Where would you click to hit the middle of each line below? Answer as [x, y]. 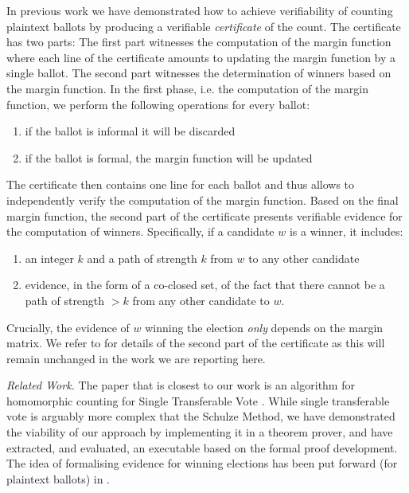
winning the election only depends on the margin [264, 327]
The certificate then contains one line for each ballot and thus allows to [181, 184]
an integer [49, 258]
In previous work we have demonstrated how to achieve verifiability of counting [200, 10]
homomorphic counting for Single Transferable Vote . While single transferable [198, 400]
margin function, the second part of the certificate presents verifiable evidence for [204, 215]
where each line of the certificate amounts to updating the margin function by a [201, 57]
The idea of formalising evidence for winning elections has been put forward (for [202, 463]
